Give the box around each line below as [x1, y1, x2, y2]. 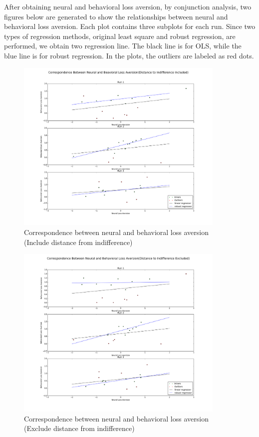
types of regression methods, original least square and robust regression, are [4, 30, 236, 41]
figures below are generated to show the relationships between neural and [4, 11, 228, 21]
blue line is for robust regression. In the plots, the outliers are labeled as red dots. [4, 50, 254, 60]
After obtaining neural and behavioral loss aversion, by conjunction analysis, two [4, 1, 252, 11]
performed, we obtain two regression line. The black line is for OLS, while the [4, 40, 242, 51]
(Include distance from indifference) [24, 236, 133, 247]
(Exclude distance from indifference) [24, 423, 135, 433]
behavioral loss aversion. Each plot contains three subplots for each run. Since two [4, 21, 256, 31]
